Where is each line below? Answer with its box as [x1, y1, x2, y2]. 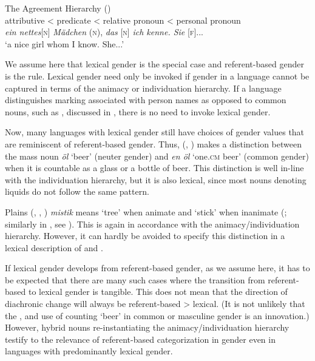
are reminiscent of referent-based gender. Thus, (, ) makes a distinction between [5, 137, 302, 150]
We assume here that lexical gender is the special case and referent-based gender [5, 58, 304, 70]
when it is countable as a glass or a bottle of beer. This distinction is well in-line [5, 161, 304, 174]
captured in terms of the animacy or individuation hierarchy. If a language [5, 81, 282, 94]
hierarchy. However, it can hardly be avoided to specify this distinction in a [5, 229, 285, 242]
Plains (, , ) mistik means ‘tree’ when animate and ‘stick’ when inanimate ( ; [5, 205, 287, 218]
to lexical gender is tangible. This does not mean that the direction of [28, 285, 288, 298]
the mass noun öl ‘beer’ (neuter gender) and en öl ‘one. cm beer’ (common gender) [5, 149, 309, 162]
